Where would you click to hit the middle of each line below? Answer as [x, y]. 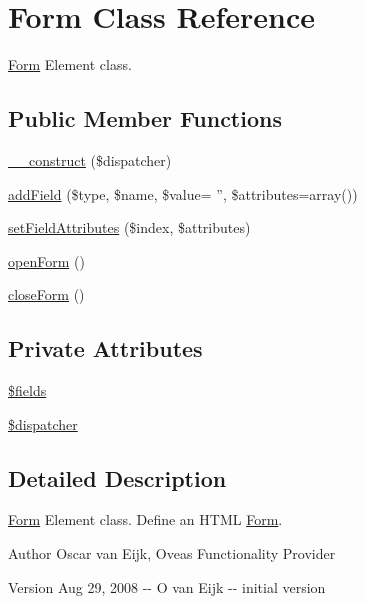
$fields [27, 390]
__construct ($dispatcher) [90, 159]
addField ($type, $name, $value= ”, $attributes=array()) [183, 193]
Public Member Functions [145, 118]
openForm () [46, 260]
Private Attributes [105, 348]
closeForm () [46, 294]
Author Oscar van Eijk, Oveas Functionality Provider [172, 553]
